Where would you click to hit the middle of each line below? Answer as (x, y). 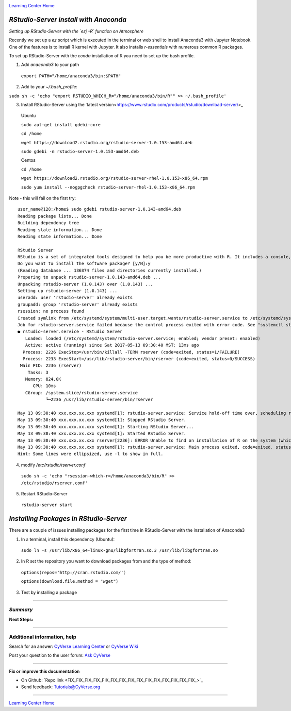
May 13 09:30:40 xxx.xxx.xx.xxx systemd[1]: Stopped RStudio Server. (102, 420)
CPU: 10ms (44, 386)
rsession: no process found (51, 311)
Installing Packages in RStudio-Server (68, 519)
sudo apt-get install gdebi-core (61, 125)
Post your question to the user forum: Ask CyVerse (60, 655)
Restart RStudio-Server (44, 493)
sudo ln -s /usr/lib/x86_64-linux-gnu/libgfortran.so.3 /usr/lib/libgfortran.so (120, 550)
